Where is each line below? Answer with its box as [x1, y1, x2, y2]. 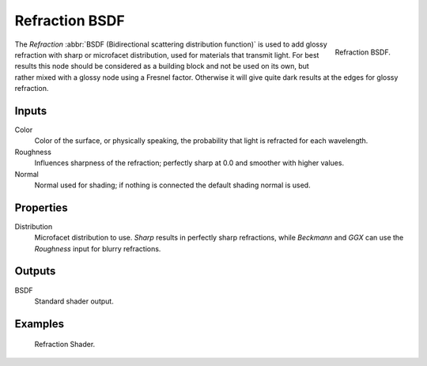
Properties [14, 201, 68, 214]
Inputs [14, 104, 47, 118]
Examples [14, 317, 65, 330]
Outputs [14, 265, 56, 278]
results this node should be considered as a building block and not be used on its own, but [14, 62, 310, 71]
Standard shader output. [34, 296, 114, 306]
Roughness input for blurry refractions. [34, 243, 161, 253]
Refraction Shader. [34, 340, 96, 349]
